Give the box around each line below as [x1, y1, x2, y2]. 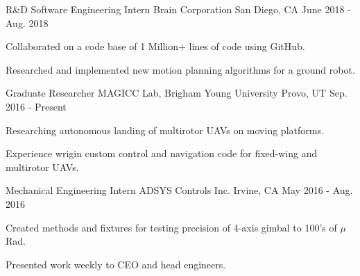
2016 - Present [6, 99, 67, 113]
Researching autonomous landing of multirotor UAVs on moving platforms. [6, 122, 324, 137]
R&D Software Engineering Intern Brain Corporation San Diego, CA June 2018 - [6, 2, 351, 16]
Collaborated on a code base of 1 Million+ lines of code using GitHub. [6, 39, 305, 54]
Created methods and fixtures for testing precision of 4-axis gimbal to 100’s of [6, 220, 337, 234]
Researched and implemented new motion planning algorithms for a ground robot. [6, 62, 355, 76]
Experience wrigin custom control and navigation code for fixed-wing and [6, 146, 318, 161]
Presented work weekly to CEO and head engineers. [6, 257, 226, 271]
